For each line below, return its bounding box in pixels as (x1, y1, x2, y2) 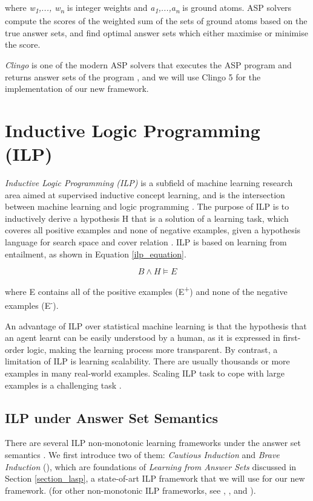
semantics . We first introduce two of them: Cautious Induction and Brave (5, 448, 280, 461)
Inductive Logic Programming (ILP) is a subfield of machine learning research (5, 176, 293, 189)
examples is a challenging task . (5, 378, 122, 391)
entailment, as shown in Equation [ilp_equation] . (5, 247, 186, 260)
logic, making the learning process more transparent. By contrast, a (27, 343, 278, 355)
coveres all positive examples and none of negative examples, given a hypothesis (5, 224, 301, 236)
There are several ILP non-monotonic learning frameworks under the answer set (5, 436, 301, 449)
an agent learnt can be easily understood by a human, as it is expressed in (5, 331, 280, 344)
